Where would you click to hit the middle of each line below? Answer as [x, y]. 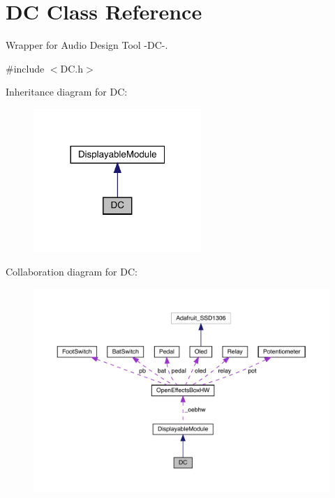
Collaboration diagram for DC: [72, 271]
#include [25, 68]
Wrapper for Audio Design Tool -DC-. [87, 45]
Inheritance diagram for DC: [67, 92]
